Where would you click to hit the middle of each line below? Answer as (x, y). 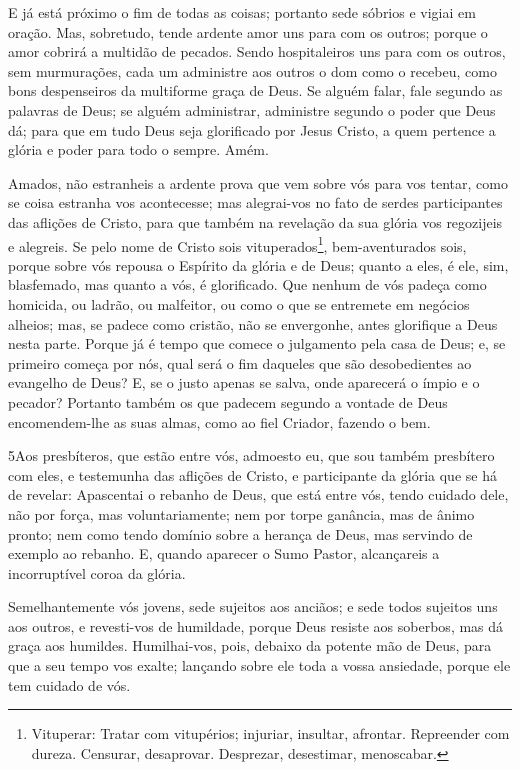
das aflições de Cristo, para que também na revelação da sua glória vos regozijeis (255, 221)
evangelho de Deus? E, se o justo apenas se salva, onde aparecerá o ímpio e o (244, 382)
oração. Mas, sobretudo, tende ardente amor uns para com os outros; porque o (248, 31)
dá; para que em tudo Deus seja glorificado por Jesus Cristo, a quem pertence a (252, 129)
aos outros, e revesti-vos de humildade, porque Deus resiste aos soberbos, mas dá (256, 625)
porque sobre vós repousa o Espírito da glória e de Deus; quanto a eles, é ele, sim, (258, 264)
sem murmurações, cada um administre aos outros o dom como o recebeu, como (252, 70)
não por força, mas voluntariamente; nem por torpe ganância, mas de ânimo (241, 513)
